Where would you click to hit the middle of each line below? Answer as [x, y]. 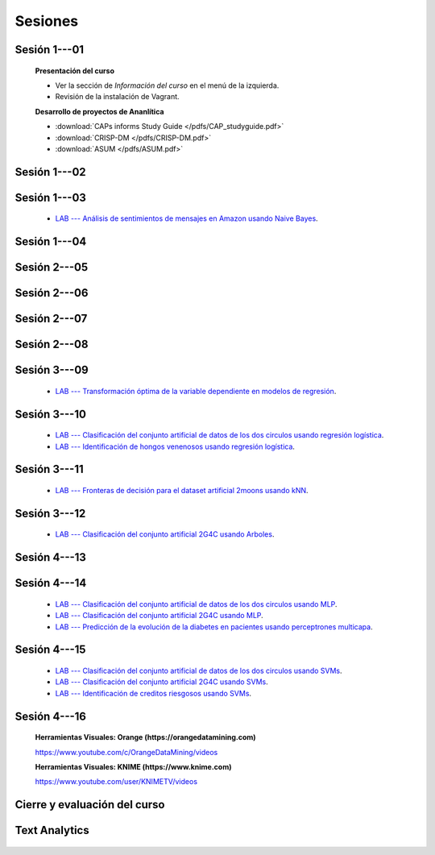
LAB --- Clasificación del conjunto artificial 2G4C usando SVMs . [162, 682]
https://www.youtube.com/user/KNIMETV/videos [116, 782]
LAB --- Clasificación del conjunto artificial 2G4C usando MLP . [159, 616]
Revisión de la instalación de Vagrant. [118, 97]
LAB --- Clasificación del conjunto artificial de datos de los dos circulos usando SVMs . [199, 671]
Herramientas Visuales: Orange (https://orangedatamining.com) [146, 737]
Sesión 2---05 [52, 267]
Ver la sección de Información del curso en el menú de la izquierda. [167, 85]
